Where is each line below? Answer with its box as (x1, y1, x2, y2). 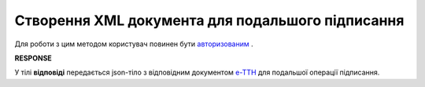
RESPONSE (14, 53, 53, 63)
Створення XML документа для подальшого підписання (14, 12, 405, 29)
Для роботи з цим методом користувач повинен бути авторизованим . (14, 39, 253, 49)
